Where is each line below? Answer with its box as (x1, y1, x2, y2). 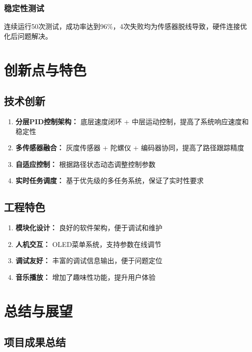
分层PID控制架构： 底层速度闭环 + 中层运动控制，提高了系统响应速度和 (15, 116, 249, 126)
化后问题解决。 (4, 30, 52, 41)
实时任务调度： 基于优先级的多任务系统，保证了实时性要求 (15, 175, 204, 186)
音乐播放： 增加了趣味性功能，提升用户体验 (15, 271, 156, 282)
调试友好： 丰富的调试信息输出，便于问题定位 (15, 255, 163, 266)
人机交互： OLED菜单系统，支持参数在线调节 (15, 239, 162, 249)
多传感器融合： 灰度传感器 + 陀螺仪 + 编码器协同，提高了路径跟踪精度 (15, 142, 244, 153)
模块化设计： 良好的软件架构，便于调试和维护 (15, 222, 163, 233)
